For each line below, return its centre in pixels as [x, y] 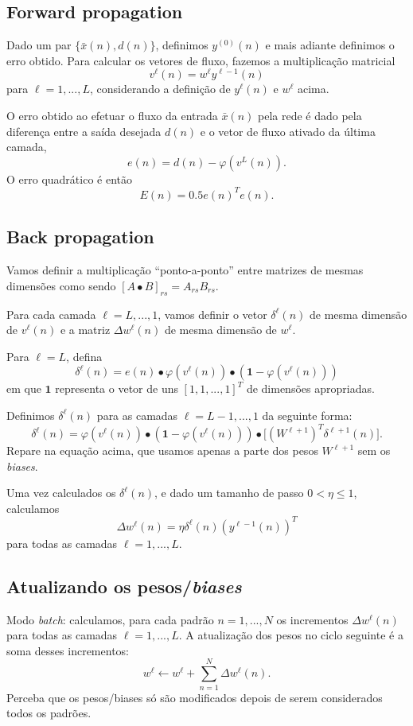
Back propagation [80, 237]
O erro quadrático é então [70, 179]
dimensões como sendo [61, 285]
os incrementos [312, 619]
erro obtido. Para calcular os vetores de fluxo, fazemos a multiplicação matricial [201, 60]
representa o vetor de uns [117, 388]
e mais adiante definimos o [330, 45]
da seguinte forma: [307, 415]
